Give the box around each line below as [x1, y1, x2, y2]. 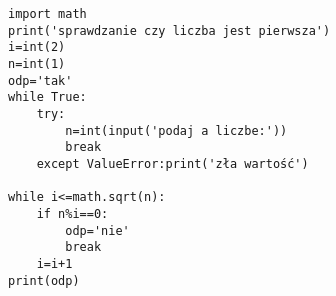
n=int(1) [8, 56, 66, 71]
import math [8, 7, 87, 21]
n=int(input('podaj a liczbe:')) [65, 123, 288, 138]
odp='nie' [65, 223, 130, 238]
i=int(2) [8, 40, 66, 55]
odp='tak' [8, 73, 73, 88]
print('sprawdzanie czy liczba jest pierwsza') [8, 23, 331, 38]
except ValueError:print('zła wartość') [36, 156, 309, 171]
